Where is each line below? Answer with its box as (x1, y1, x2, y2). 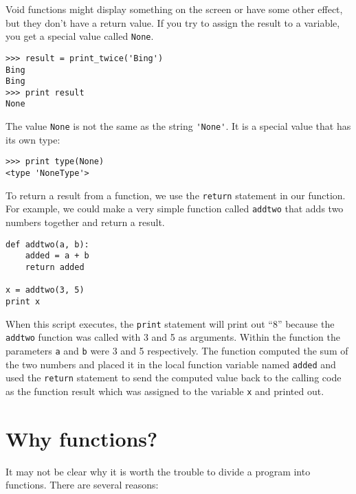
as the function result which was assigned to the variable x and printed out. (5, 383, 324, 398)
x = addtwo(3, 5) (5, 285, 85, 295)
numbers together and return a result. (5, 215, 165, 229)
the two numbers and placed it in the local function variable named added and (5, 357, 336, 371)
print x (5, 296, 41, 306)
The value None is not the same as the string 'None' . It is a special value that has (5, 119, 351, 133)
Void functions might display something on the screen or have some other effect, (5, 2, 343, 16)
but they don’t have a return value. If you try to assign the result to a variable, (5, 15, 340, 30)
